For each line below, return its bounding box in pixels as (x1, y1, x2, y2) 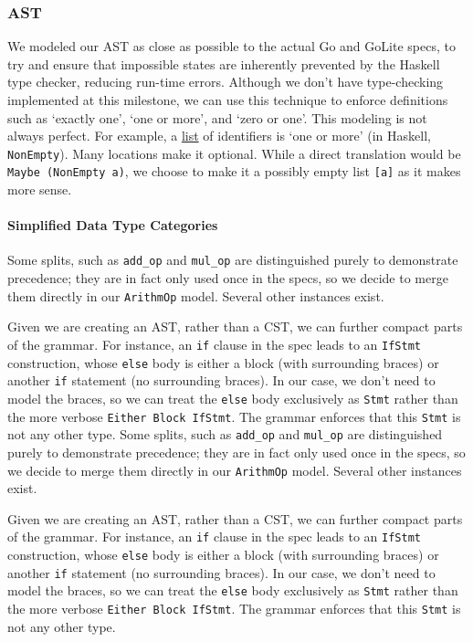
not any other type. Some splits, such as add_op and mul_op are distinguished (7, 425, 443, 444)
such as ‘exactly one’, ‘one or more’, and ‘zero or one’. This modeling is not (7, 108, 427, 127)
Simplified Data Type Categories (7, 216, 218, 235)
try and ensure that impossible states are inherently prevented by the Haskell (7, 54, 440, 73)
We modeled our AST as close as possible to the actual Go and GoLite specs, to (7, 37, 456, 56)
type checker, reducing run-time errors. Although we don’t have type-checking (7, 72, 444, 91)
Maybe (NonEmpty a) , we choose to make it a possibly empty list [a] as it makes (7, 162, 461, 181)
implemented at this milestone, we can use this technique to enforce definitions (7, 90, 448, 109)
